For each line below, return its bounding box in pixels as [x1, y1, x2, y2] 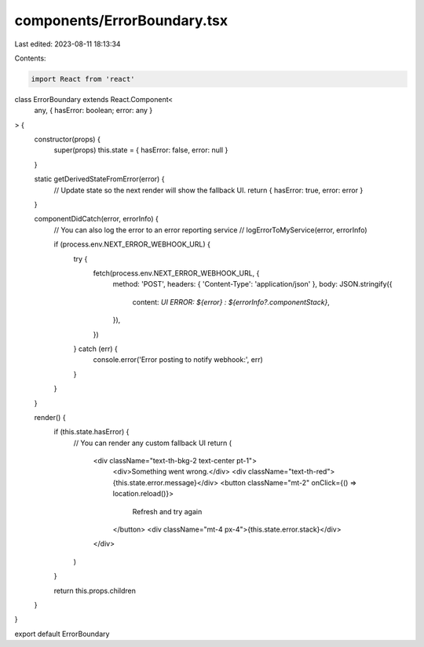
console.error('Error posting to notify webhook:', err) [93, 355, 263, 364]
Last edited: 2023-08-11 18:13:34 [14, 39, 121, 49]
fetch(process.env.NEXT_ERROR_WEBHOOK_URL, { [93, 268, 260, 278]
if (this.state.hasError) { [53, 427, 130, 437]
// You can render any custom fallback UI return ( [73, 438, 232, 448]
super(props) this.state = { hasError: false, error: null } [53, 145, 228, 155]
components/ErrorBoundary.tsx [14, 12, 228, 29]
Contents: [14, 53, 46, 63]
